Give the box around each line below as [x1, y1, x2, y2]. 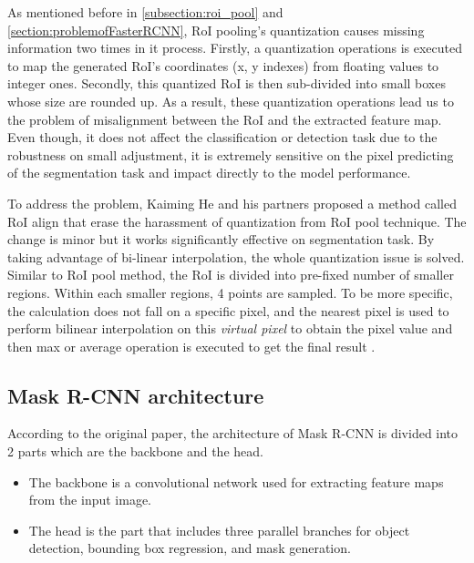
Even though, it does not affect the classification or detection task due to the [7, 128, 438, 147]
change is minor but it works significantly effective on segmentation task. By [7, 230, 435, 249]
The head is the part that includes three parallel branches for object [28, 520, 410, 539]
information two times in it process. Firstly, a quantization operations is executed [7, 38, 462, 57]
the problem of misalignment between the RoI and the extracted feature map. [7, 109, 442, 128]
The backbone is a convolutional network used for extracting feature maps [28, 472, 444, 491]
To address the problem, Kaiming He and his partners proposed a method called [7, 193, 457, 212]
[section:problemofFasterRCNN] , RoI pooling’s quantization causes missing [7, 20, 425, 39]
